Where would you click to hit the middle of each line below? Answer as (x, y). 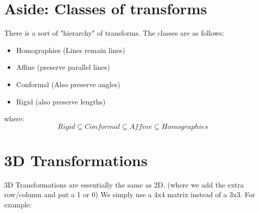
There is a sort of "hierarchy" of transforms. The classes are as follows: (114, 33)
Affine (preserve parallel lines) (63, 67)
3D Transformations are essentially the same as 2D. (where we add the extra (124, 184)
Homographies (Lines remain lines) (71, 50)
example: (18, 204)
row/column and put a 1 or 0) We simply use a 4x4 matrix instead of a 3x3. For (130, 194)
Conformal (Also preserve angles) (68, 84)
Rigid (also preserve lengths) (61, 101)
